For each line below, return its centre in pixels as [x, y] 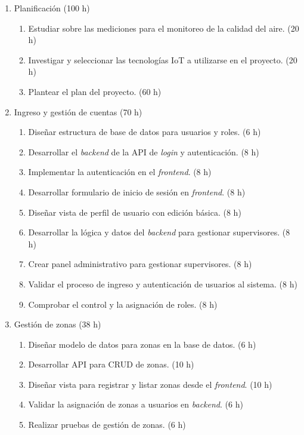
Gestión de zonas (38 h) [58, 324]
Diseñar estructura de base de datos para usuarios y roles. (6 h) [145, 132]
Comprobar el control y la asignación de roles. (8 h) [123, 304]
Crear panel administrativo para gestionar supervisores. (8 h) [140, 264]
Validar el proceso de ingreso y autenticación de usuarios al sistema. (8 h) [163, 284]
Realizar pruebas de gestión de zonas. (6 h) [107, 425]
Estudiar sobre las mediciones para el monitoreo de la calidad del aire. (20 [164, 28]
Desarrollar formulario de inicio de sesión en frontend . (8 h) [137, 192]
